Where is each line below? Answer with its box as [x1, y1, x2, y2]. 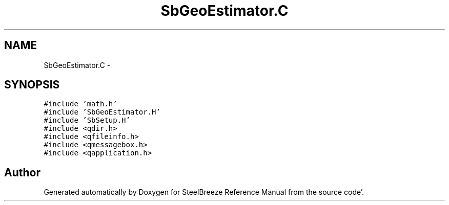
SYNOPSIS [4, 78, 60, 92]
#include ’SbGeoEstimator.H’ [44, 108, 160, 117]
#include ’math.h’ [44, 100, 117, 108]
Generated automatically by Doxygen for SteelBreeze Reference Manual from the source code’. [44, 188, 364, 197]
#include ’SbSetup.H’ [44, 116, 130, 125]
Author [4, 166, 40, 179]
